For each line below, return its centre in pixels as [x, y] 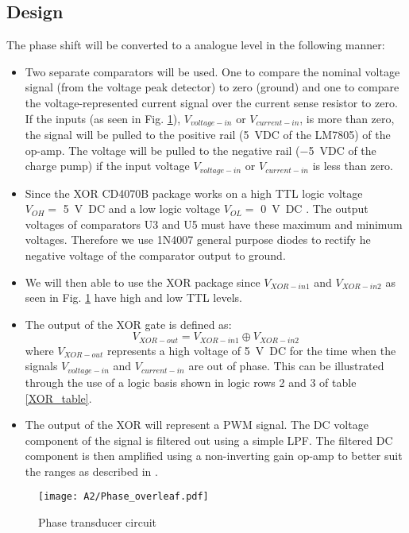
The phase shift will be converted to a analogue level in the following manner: [196, 45]
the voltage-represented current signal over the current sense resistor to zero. [211, 102]
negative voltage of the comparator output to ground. [155, 255]
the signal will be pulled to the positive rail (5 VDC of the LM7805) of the [208, 135]
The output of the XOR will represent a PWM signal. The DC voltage [197, 425]
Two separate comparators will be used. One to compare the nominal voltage [212, 71]
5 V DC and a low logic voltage [142, 209]
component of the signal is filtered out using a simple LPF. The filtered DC [209, 440]
